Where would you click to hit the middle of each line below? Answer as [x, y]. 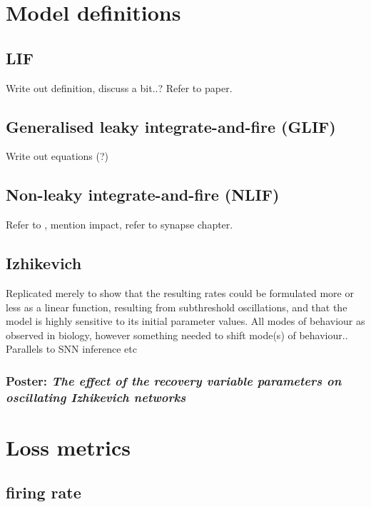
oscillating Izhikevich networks [96, 397]
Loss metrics [68, 447]
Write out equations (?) [57, 156]
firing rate [44, 492]
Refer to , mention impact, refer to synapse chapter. [120, 225]
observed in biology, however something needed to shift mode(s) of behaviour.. [177, 335]
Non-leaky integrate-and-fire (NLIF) [143, 195]
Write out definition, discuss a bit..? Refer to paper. [119, 87]
